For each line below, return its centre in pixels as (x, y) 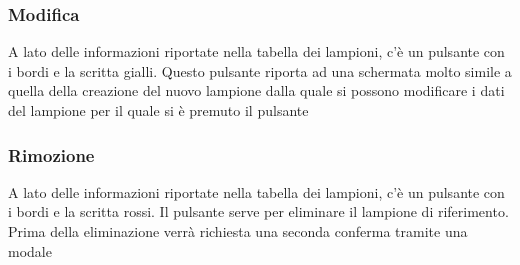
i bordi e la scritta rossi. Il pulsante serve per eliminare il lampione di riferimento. (258, 211)
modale (30, 250)
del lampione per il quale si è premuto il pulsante (158, 110)
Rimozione (51, 154)
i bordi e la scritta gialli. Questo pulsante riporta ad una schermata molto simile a (260, 70)
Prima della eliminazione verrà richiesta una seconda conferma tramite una (238, 231)
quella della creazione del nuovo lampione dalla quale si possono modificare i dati (256, 90)
